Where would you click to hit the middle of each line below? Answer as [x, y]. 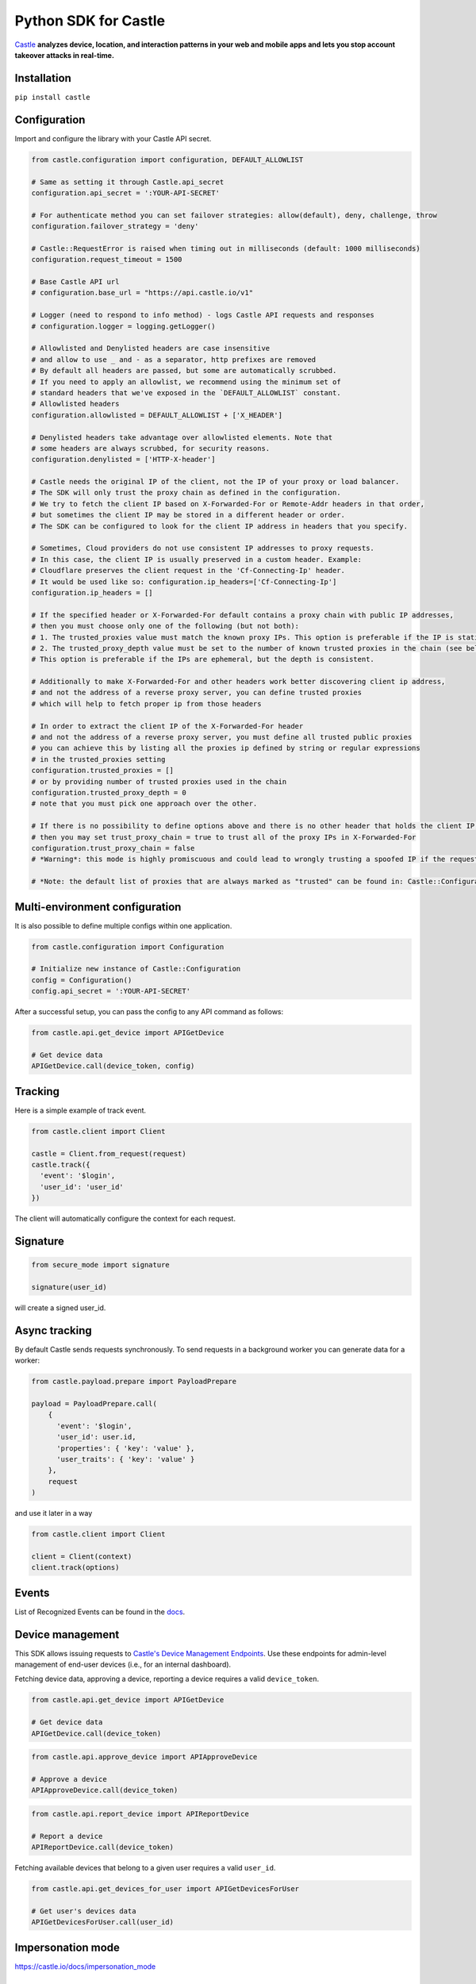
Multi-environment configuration [98, 907]
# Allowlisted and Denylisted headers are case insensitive [151, 348]
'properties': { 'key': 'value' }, [126, 1448]
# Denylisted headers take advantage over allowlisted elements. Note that [182, 437]
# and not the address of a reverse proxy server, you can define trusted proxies [197, 693]
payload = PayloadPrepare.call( [94, 1403]
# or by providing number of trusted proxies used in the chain [159, 781]
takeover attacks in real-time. [65, 55]
